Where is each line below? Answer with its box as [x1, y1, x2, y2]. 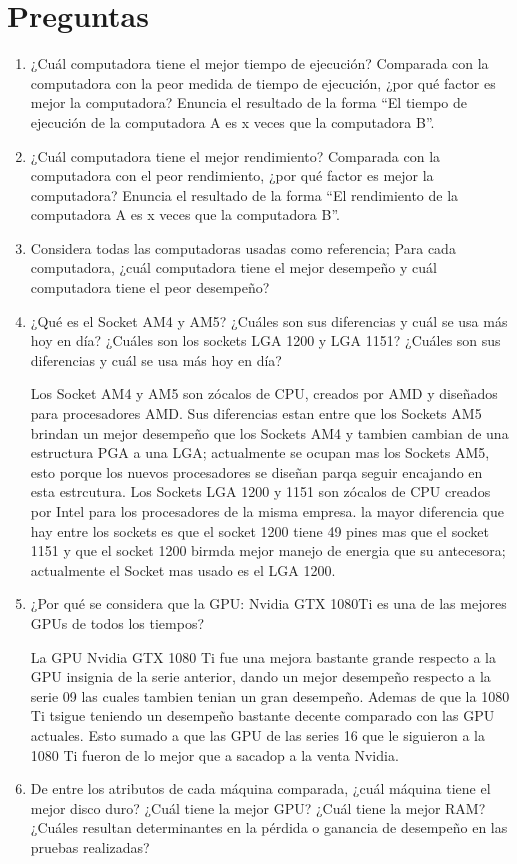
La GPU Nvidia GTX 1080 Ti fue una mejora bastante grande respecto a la [30, 646, 496, 667]
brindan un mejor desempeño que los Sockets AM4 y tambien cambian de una [30, 422, 509, 443]
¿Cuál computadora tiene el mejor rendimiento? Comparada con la [30, 145, 441, 166]
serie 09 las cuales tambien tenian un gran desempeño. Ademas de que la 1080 [30, 685, 510, 706]
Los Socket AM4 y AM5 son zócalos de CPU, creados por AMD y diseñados [30, 383, 498, 404]
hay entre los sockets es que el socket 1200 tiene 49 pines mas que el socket [30, 520, 490, 541]
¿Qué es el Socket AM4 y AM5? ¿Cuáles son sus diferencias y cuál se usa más [30, 310, 508, 331]
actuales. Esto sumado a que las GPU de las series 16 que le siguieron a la [30, 724, 485, 745]
